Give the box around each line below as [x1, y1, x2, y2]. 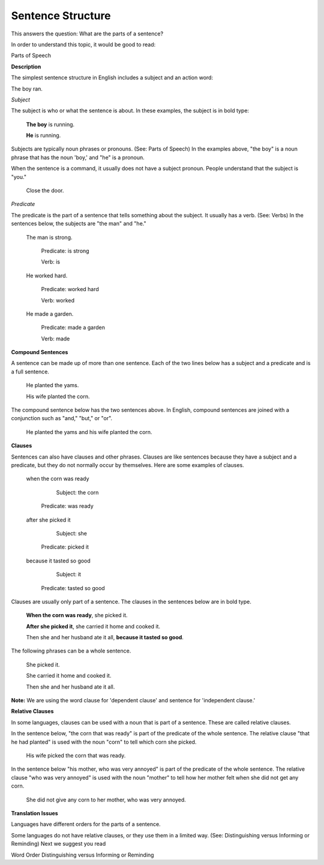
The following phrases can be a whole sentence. [11, 647, 131, 654]
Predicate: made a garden [41, 324, 105, 331]
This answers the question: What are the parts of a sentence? [11, 30, 164, 37]
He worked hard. [26, 272, 68, 279]
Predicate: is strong [41, 247, 89, 255]
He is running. [26, 132, 61, 139]
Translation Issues [11, 809, 58, 816]
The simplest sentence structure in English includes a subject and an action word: [11, 74, 213, 81]
